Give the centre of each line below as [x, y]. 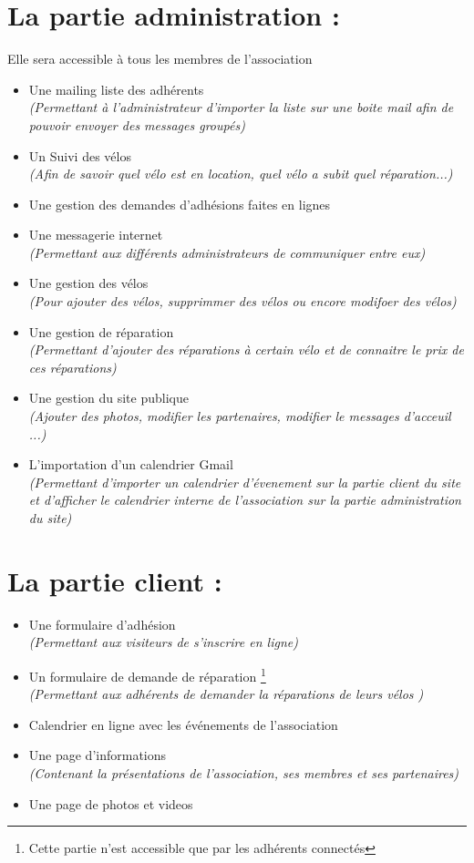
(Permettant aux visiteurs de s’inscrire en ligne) [163, 642]
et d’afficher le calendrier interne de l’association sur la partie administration [245, 500]
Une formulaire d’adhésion [102, 624]
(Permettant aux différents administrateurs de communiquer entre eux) [227, 252]
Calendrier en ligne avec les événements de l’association [183, 724]
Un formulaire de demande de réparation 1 [147, 674]
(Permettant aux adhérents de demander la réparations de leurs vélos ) [226, 694]
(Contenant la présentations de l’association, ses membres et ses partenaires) [244, 772]
